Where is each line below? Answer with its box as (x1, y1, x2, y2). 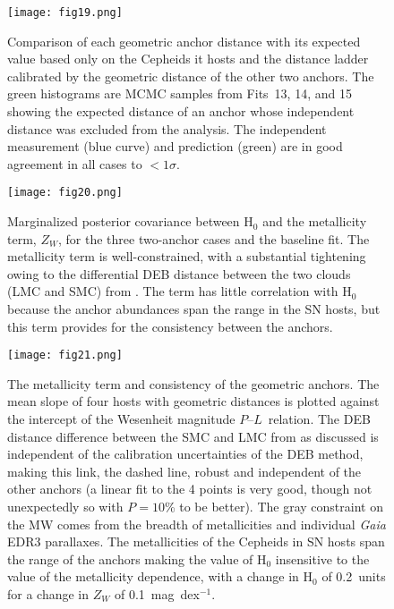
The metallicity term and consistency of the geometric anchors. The (7, 374, 380, 393)
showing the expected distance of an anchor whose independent (7, 102, 355, 121)
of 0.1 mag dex (114, 585, 200, 603)
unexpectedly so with (7, 497, 124, 516)
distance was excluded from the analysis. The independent (7, 119, 327, 138)
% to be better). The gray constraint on (164, 497, 383, 516)
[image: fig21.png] (7, 349, 123, 362)
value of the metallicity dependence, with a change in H (7, 567, 313, 586)
